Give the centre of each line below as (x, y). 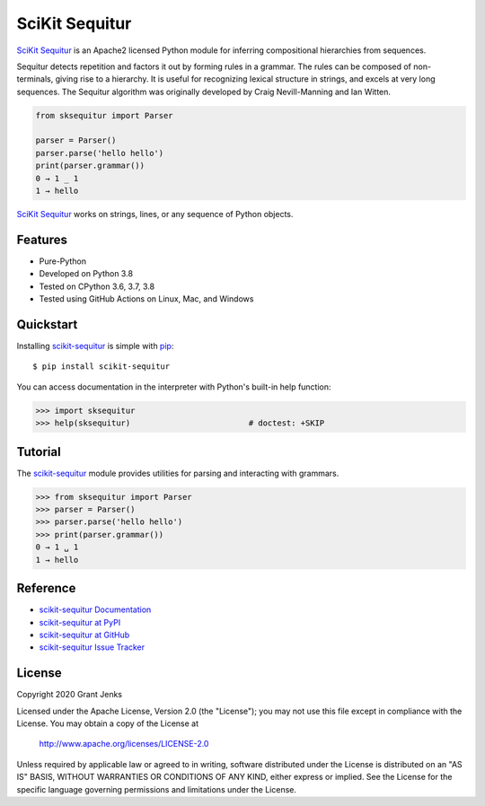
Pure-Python (63, 261)
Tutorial (39, 452)
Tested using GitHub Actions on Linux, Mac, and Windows (146, 299)
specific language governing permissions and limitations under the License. (156, 789)
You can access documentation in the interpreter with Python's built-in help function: (174, 387)
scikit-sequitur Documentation (95, 609)
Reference (46, 588)
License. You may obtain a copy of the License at (108, 723)
